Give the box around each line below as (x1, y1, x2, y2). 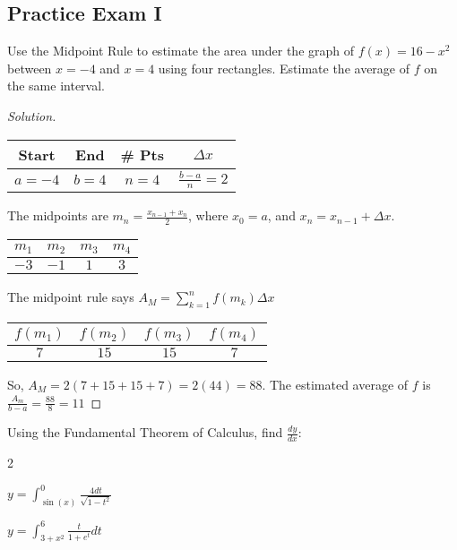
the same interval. (7, 76, 105, 95)
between (7, 58, 52, 77)
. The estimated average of (262, 374, 409, 393)
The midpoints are (7, 206, 108, 225)
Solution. (7, 106, 56, 125)
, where (188, 206, 228, 225)
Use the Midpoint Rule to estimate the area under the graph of (7, 41, 355, 60)
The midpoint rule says (7, 288, 134, 306)
